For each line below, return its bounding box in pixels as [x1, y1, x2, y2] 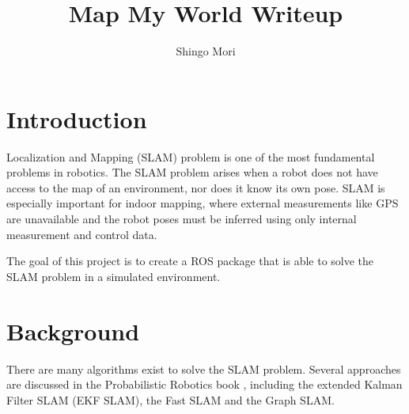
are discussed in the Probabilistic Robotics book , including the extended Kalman [6, 376, 403, 393]
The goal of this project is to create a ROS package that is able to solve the [6, 253, 374, 269]
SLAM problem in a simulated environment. [6, 268, 221, 284]
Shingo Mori [176, 43, 236, 59]
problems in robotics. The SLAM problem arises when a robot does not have [6, 164, 378, 180]
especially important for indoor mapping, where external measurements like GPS [6, 195, 399, 211]
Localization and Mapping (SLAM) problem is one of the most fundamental [6, 148, 375, 165]
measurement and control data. [6, 226, 157, 242]
